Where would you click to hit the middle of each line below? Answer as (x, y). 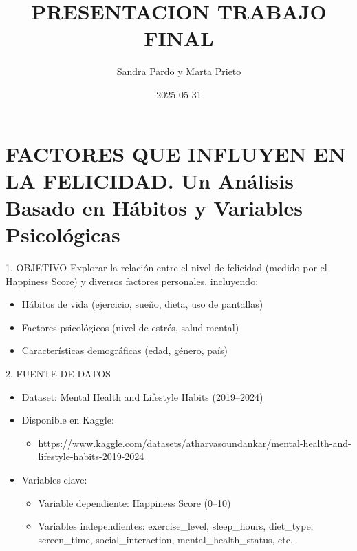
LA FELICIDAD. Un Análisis (150, 180)
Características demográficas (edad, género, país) (125, 350)
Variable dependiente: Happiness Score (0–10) (134, 502)
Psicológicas (63, 235)
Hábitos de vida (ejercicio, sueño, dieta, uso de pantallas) (142, 304)
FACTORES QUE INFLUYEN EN (176, 153)
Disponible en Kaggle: (68, 420)
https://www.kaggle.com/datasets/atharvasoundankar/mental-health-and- (195, 443)
